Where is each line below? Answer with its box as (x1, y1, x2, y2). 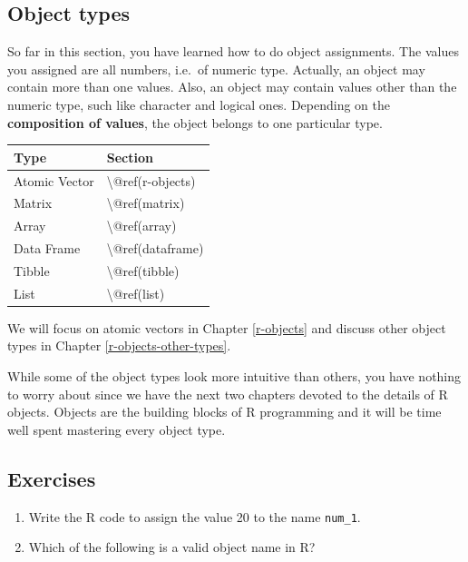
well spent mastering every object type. (7, 419, 226, 439)
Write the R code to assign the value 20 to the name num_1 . (28, 507, 361, 526)
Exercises (7, 464, 96, 492)
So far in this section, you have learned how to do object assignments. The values (7, 42, 459, 61)
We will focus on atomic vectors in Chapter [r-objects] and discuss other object (7, 318, 446, 337)
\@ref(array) (106, 216, 177, 235)
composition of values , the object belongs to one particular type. (7, 113, 383, 132)
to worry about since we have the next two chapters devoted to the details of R (7, 384, 448, 403)
